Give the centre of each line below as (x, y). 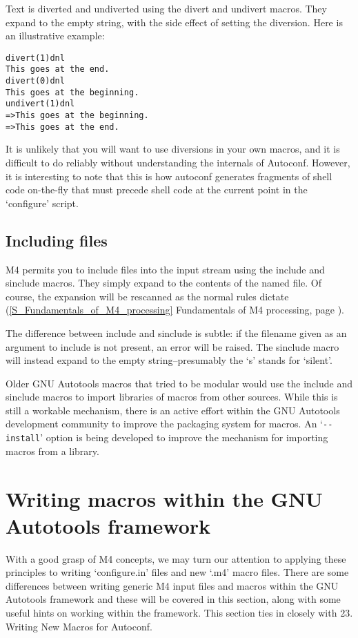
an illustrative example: (55, 36)
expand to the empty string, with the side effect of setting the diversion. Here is (174, 22)
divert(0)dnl (35, 81)
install (23, 439)
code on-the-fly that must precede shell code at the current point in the (157, 190)
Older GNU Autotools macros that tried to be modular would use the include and (179, 383)
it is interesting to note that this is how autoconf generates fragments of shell (169, 176)
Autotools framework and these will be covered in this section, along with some (173, 599)
